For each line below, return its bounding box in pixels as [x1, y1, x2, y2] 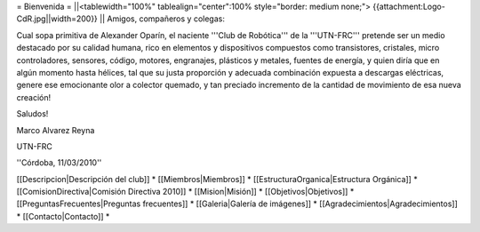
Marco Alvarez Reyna [16, 124, 95, 135]
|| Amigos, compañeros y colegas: [99, 13, 226, 24]
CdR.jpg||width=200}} [16, 13, 98, 24]
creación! [16, 92, 52, 102]
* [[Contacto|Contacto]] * [16, 211, 110, 221]
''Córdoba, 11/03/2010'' [16, 157, 102, 168]
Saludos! [16, 108, 49, 119]
